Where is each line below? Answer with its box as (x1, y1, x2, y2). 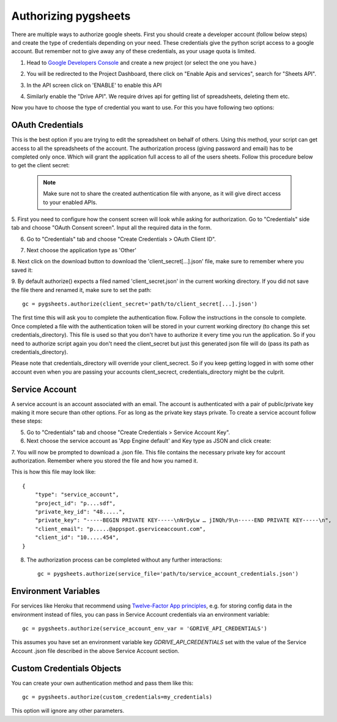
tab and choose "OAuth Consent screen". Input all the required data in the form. (11, 224, 212, 231)
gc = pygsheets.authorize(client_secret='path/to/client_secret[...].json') (22, 301, 258, 307)
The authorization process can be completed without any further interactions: (26, 556, 223, 563)
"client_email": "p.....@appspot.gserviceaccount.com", (34, 525, 206, 532)
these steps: (11, 417, 43, 425)
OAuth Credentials (11, 120, 84, 130)
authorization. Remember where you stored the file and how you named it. (11, 457, 198, 465)
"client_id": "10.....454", (34, 534, 119, 541)
